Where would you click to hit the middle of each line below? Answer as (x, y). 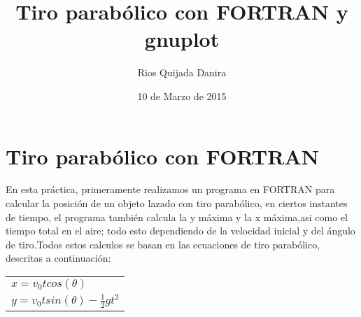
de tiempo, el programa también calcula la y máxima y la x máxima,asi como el (177, 217)
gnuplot (182, 39)
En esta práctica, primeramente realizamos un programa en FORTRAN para (170, 189)
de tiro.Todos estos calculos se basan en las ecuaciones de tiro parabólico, (163, 244)
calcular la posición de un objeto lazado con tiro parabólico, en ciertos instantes (177, 203)
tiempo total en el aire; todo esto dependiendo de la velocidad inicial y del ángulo (180, 231)
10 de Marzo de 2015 (182, 96)
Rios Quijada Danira (182, 72)
